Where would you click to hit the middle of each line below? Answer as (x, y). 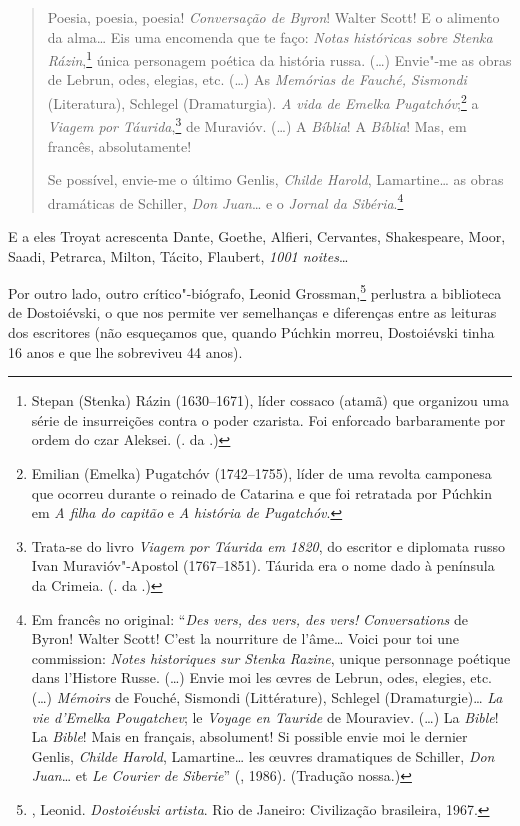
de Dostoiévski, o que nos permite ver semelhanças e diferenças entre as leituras (252, 312)
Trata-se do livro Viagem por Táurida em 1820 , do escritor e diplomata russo (268, 545)
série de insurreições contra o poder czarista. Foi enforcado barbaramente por (268, 419)
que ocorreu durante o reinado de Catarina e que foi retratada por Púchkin (262, 492)
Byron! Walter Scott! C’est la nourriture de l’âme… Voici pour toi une (245, 638)
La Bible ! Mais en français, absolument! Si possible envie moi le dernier (249, 736)
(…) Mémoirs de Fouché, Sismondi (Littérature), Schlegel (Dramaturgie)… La (267, 696)
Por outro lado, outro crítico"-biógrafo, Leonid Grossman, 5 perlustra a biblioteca (255, 291)
